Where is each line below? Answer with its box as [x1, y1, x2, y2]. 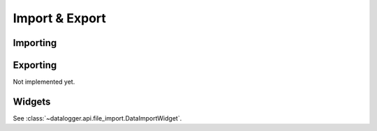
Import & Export [13, 10, 106, 26]
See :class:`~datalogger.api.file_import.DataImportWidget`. [13, 114, 182, 122]
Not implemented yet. [13, 77, 75, 86]
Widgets [13, 95, 51, 107]
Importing [13, 37, 57, 49]
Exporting [13, 59, 57, 71]
